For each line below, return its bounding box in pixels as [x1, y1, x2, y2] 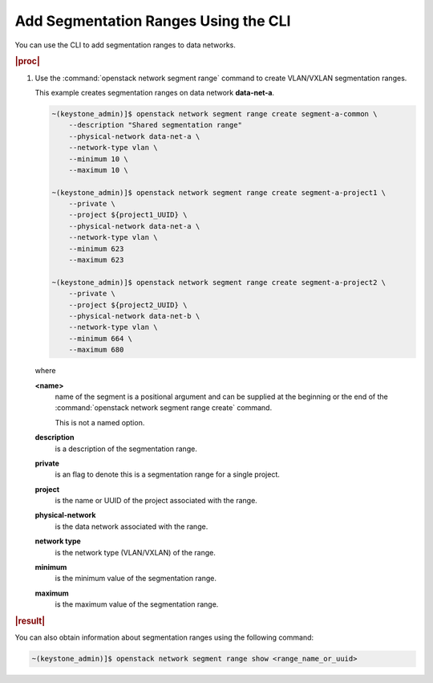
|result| [14, 615, 46, 626]
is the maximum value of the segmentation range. [55, 600, 219, 609]
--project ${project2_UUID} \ [68, 300, 188, 309]
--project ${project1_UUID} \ [68, 210, 188, 220]
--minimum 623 [68, 244, 124, 253]
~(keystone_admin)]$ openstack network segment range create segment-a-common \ [51, 109, 378, 118]
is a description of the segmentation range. [55, 444, 198, 453]
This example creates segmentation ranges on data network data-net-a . [34, 87, 275, 97]
